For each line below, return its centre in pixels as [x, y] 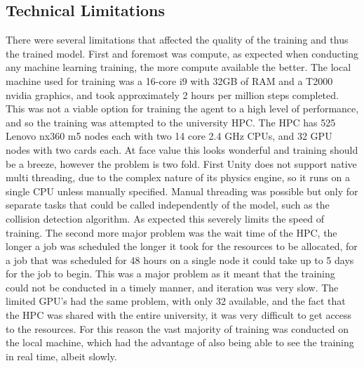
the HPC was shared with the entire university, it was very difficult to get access [179, 315]
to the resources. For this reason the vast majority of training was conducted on [177, 328]
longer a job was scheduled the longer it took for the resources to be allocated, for [182, 246]
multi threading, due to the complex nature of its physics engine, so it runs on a [178, 177]
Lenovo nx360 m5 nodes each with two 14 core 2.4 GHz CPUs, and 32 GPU [169, 136]
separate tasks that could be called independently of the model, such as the [168, 205]
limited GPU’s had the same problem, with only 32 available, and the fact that [176, 301]
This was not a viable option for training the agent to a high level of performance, [182, 109]
